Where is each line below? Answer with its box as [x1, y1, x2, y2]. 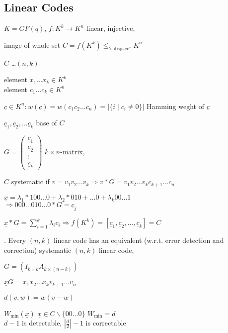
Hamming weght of [147, 101, 204, 111]
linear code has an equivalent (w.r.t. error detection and [53, 235, 224, 245]
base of [36, 117, 57, 128]
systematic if [11, 176, 50, 187]
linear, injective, [86, 23, 135, 33]
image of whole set [4, 39, 61, 50]
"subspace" [108, 46, 131, 51]
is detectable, [22, 318, 62, 328]
